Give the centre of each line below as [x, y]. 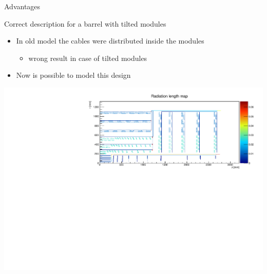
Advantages [22, 6]
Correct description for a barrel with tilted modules [85, 23]
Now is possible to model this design [73, 75]
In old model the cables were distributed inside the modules [110, 41]
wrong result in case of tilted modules [88, 58]
